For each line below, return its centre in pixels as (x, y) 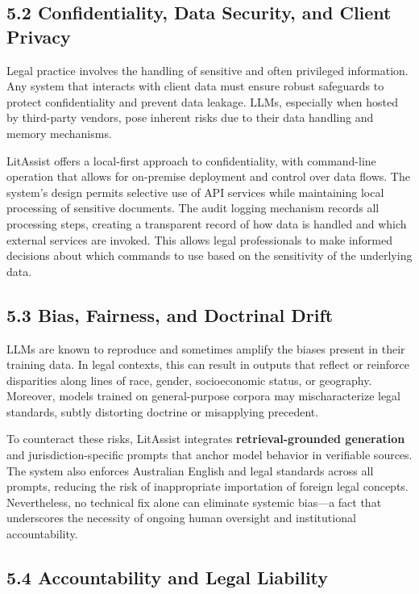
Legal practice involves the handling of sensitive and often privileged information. (207, 70)
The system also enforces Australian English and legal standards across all (190, 470)
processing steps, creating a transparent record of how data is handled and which (207, 223)
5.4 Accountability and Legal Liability (168, 577)
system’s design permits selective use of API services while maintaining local (195, 192)
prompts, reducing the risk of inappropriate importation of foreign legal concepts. (207, 486)
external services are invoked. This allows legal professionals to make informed (200, 239)
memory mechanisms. (59, 133)
